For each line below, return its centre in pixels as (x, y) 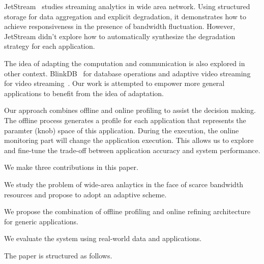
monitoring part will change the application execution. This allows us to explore (129, 140)
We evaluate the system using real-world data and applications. (103, 238)
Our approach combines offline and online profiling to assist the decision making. (130, 110)
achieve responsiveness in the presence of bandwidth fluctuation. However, (120, 26)
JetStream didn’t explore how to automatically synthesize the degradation (120, 36)
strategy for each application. (50, 46)
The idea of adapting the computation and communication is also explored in (125, 63)
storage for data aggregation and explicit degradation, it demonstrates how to (125, 16)
